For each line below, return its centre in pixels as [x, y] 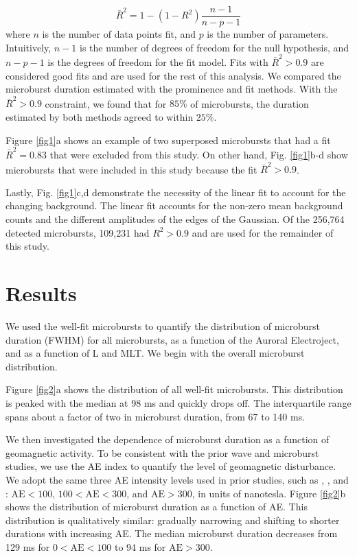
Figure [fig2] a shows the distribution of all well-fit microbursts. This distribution [174, 389]
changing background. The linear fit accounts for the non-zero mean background [174, 205]
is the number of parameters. [268, 34]
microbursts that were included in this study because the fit [131, 169]
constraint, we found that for [106, 103]
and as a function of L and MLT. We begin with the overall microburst [155, 353]
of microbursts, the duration [250, 103]
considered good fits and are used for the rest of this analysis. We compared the [173, 75]
